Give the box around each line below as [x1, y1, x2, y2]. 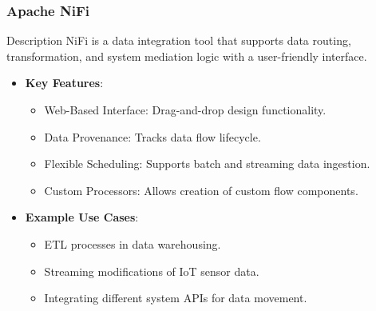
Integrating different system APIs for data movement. [44, 289, 307, 306]
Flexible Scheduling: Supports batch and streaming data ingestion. [44, 155, 370, 172]
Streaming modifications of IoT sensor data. [44, 262, 259, 279]
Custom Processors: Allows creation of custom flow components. [44, 181, 358, 198]
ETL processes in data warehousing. [44, 235, 221, 252]
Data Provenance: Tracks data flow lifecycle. [44, 128, 261, 145]
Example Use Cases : [25, 209, 139, 225]
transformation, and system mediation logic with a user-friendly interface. [6, 47, 367, 64]
